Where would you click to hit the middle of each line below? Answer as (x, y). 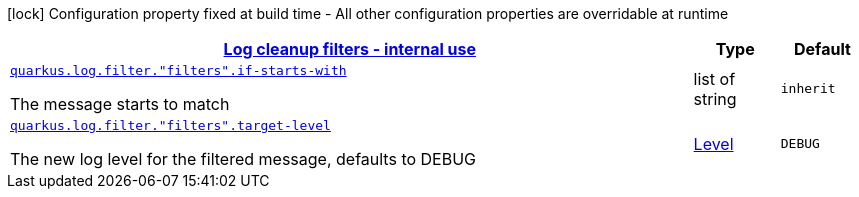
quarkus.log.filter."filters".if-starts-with (178, 70)
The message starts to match (120, 104)
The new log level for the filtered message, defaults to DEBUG (243, 159)
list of (714, 78)
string (715, 98)
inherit (808, 88)
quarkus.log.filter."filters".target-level (170, 125)
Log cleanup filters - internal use (350, 49)
